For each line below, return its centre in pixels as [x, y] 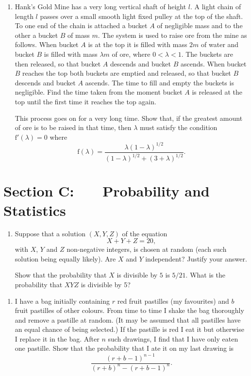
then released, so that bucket [58, 63]
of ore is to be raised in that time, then [73, 127]
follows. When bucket [47, 44]
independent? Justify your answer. [196, 258]
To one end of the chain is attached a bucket [81, 25]
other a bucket [36, 35]
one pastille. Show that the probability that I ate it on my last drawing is [124, 348]
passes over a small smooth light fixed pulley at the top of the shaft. [142, 16]
